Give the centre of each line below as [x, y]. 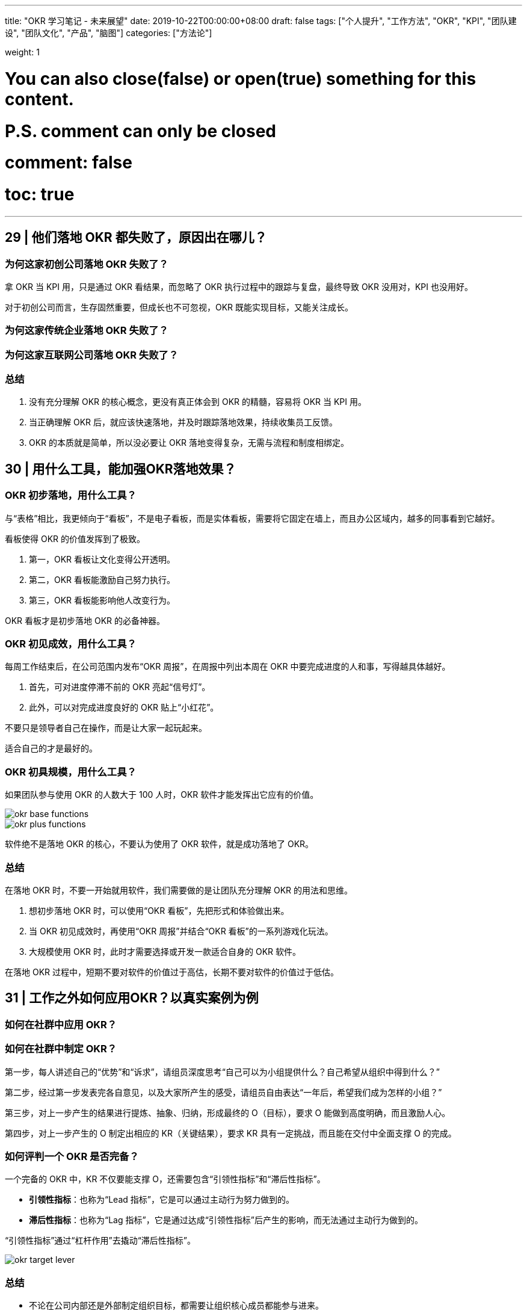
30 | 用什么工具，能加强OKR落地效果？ [121, 469]
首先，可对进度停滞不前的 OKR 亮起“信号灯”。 [120, 687]
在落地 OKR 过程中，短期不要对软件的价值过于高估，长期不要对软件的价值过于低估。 [172, 972]
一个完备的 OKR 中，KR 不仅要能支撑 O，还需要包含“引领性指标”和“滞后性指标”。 [165, 1179]
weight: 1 [22, 52]
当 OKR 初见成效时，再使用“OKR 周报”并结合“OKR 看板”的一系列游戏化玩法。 [181, 931]
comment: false [69, 163]
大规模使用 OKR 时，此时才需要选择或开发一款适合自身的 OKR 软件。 [165, 951]
